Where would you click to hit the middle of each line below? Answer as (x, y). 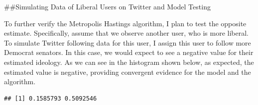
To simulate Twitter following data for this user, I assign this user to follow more (128, 42)
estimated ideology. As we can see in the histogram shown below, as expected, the (129, 62)
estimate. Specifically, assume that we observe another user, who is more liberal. (127, 33)
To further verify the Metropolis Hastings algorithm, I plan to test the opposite (125, 23)
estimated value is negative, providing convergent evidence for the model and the (128, 72)
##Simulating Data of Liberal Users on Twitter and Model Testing (107, 6)
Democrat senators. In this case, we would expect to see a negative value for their (129, 52)
